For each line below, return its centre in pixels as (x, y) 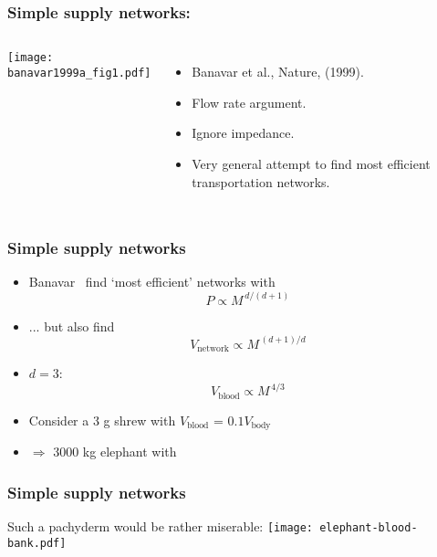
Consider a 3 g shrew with (102, 420)
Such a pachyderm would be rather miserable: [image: (161, 525)
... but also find (72, 326)
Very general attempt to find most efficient (311, 163)
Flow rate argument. (249, 102)
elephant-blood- (369, 527)
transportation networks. (261, 181)
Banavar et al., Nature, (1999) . (278, 72)
